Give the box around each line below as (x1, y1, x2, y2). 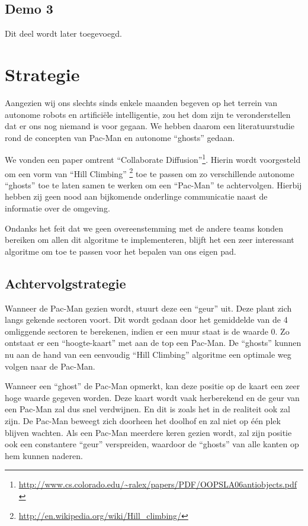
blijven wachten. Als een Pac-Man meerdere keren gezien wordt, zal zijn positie (5, 426, 292, 438)
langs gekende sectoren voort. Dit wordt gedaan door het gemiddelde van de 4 (5, 313, 288, 326)
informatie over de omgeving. (5, 201, 110, 214)
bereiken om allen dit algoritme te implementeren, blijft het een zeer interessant (5, 233, 294, 246)
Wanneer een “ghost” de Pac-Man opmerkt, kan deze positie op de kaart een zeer (5, 380, 300, 392)
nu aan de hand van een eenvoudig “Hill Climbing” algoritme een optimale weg (5, 348, 291, 360)
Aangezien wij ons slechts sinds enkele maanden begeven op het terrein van (5, 96, 278, 108)
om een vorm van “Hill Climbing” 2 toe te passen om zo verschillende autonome (5, 165, 294, 179)
